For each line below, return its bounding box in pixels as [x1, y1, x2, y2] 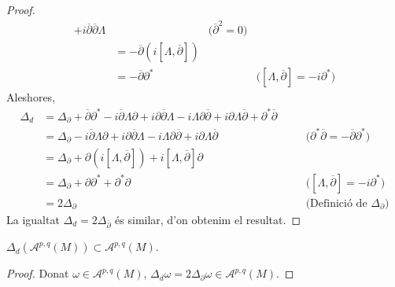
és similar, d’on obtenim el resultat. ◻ [115, 211, 301, 227]
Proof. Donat [6, 265, 69, 281]
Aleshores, [6, 89, 56, 105]
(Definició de [305, 197, 367, 209]
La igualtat [6, 211, 60, 227]
